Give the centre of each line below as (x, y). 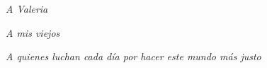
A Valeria (27, 8)
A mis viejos (33, 32)
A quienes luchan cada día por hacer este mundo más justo (133, 56)
